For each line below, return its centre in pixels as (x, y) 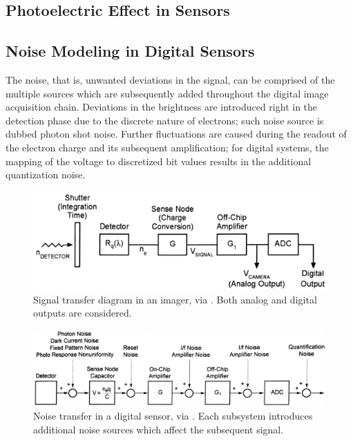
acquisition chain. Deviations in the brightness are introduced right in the (162, 107)
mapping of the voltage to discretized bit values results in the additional (159, 161)
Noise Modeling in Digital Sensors (130, 51)
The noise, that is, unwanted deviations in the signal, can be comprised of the (170, 79)
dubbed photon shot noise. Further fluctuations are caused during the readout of (176, 134)
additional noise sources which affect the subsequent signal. (159, 429)
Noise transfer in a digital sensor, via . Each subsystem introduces (173, 416)
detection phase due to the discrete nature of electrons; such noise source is (165, 120)
